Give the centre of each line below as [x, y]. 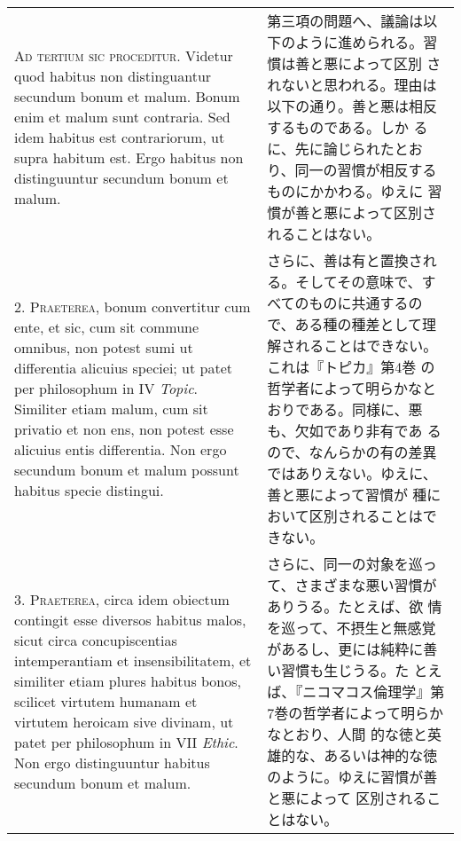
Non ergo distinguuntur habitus [112, 762]
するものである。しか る [348, 127]
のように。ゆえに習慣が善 [352, 777]
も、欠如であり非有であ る [354, 431]
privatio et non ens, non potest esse [124, 429]
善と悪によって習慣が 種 [347, 495]
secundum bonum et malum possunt [127, 470]
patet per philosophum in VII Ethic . [126, 742]
